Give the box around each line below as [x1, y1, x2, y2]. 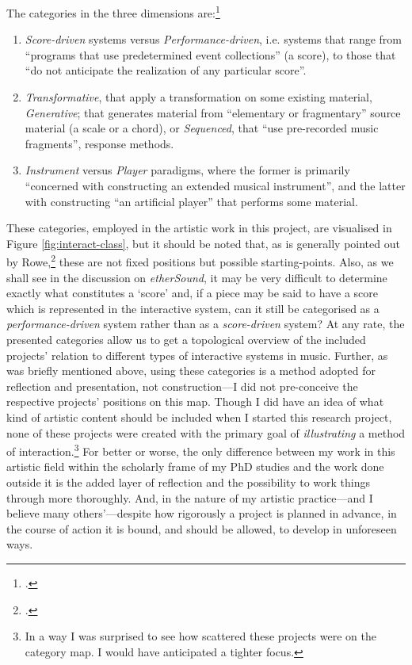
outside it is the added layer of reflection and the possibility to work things [6, 474, 371, 490]
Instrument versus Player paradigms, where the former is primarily [25, 162, 350, 178]
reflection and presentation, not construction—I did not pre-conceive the [6, 377, 358, 394]
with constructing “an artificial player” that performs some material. [25, 193, 358, 209]
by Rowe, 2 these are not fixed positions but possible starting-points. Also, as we [6, 251, 394, 270]
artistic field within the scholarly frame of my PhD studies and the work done [6, 458, 384, 475]
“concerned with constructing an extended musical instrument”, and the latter [25, 178, 406, 193]
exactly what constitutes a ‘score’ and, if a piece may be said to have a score [6, 285, 378, 301]
